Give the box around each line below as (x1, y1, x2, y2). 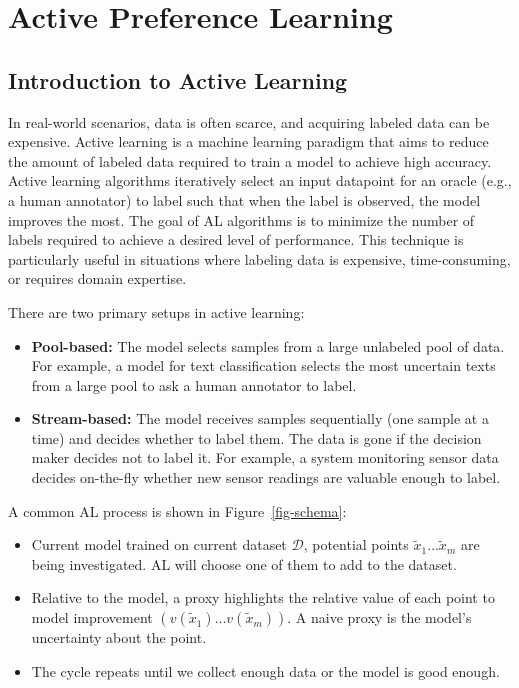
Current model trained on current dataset (31, 534, 287, 555)
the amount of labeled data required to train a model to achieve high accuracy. (8, 150, 492, 171)
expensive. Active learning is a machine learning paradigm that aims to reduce (8, 131, 489, 152)
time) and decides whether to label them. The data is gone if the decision (31, 427, 482, 448)
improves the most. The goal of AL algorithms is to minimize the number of (8, 209, 475, 230)
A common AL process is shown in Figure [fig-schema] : (8, 500, 347, 521)
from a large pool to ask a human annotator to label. (31, 374, 357, 395)
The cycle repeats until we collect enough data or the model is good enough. (31, 660, 500, 681)
